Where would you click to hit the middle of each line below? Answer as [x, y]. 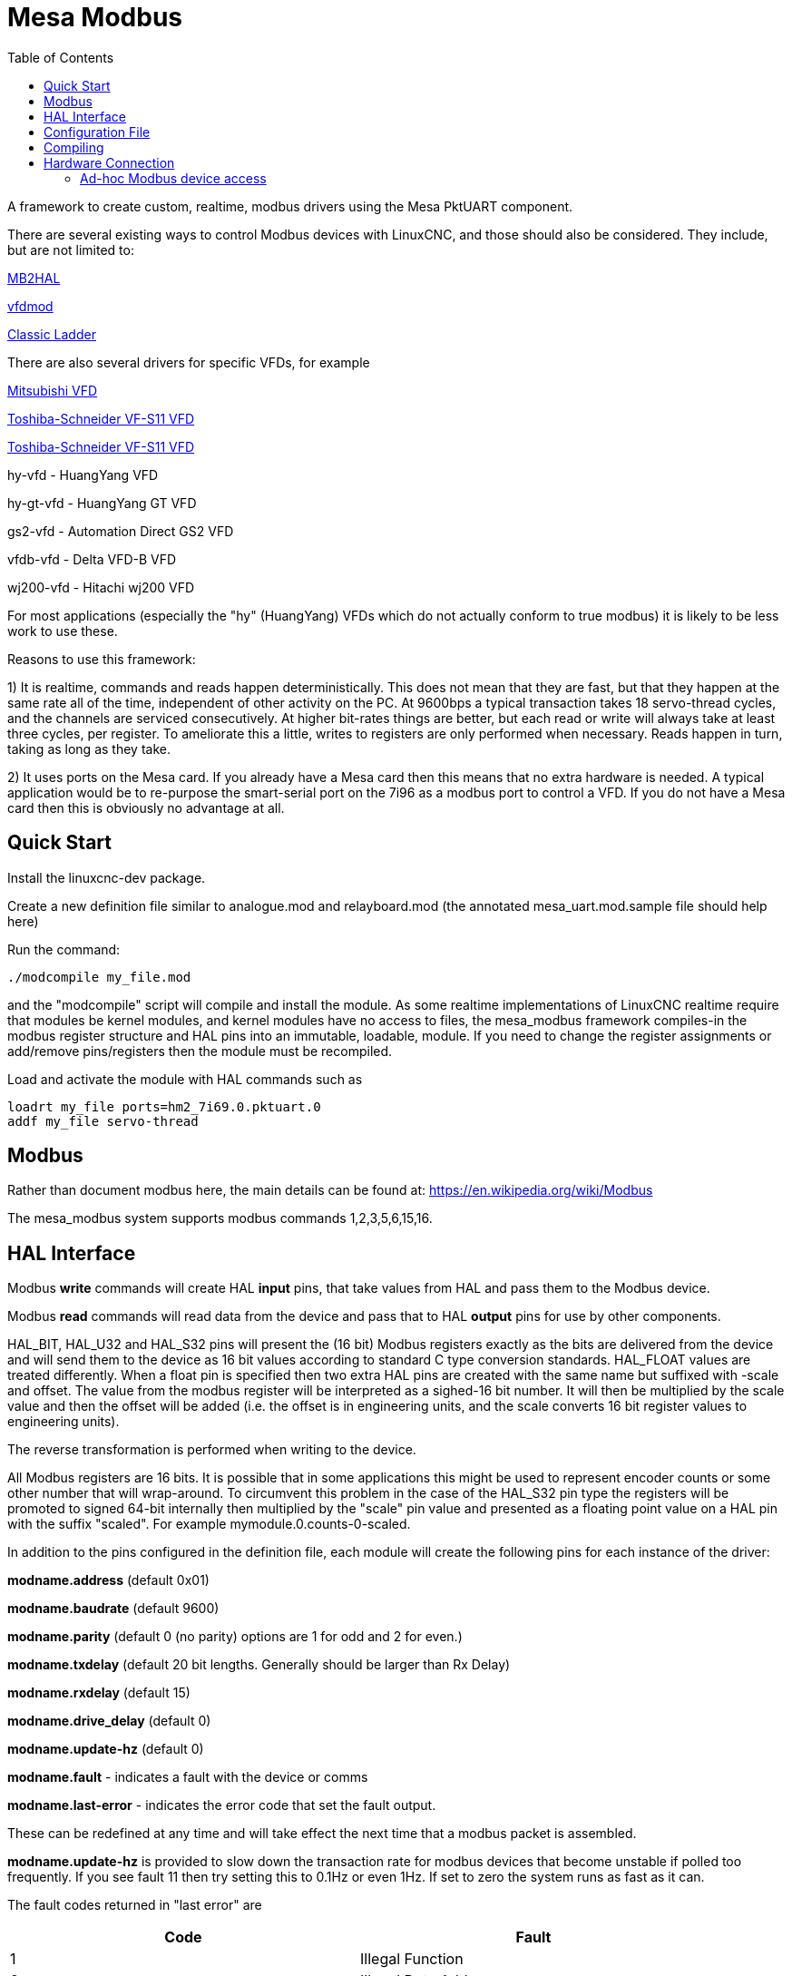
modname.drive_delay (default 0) [109, 1721]
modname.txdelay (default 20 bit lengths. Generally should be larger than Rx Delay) [259, 1665]
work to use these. [63, 631]
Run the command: [64, 949]
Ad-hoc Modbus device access [173, 178]
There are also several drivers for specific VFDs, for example [189, 362]
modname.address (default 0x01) [108, 1580]
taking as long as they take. [89, 748]
